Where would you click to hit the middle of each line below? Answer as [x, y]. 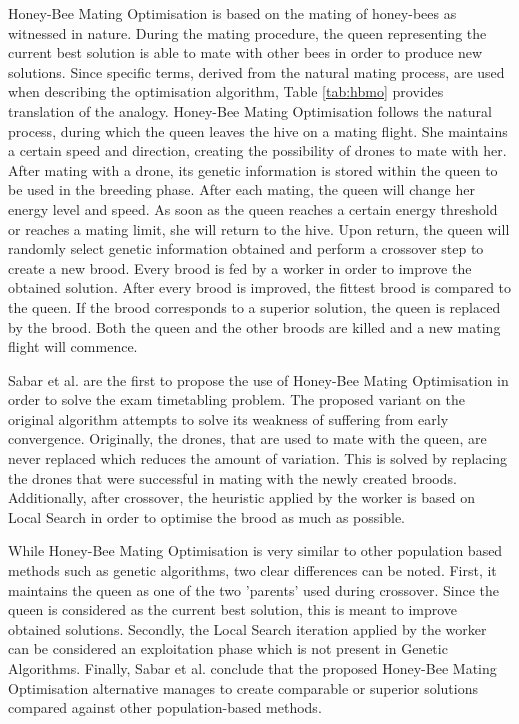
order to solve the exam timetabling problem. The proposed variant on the [236, 399]
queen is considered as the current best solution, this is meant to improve [233, 609]
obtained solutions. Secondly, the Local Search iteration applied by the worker [247, 628]
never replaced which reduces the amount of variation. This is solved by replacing [258, 458]
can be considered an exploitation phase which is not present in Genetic [228, 648]
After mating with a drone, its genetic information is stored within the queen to [253, 169]
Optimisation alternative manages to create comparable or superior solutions [243, 687]
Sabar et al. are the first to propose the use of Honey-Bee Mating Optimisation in [258, 379]
